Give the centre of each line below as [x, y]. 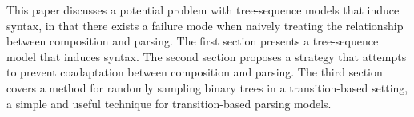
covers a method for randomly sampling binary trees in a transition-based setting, [207, 87]
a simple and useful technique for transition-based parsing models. [169, 103]
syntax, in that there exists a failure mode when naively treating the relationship [205, 25]
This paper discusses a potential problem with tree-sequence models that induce [203, 10]
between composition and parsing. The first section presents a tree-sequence [193, 41]
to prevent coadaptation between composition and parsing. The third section [195, 72]
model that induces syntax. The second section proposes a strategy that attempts [207, 56]
